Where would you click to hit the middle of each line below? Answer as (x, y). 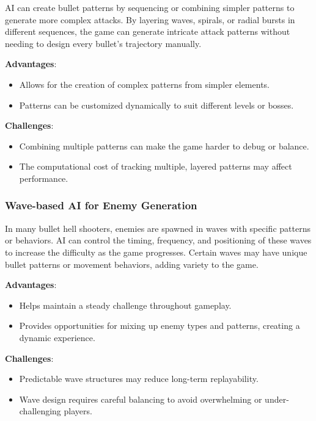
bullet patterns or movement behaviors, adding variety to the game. (132, 264)
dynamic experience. (57, 337)
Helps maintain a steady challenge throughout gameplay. (125, 305)
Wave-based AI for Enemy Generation (101, 205)
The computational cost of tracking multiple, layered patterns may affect (156, 166)
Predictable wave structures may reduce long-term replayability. (139, 379)
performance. (44, 178)
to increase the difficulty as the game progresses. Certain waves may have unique (156, 252)
